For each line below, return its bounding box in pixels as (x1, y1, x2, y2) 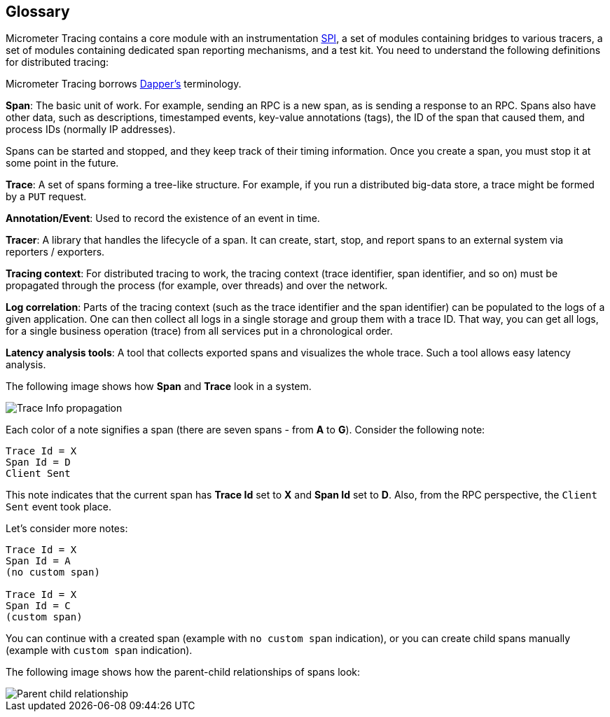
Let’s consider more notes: (6, 522, 128, 535)
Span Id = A (6, 555, 71, 567)
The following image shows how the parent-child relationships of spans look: (6, 666, 361, 678)
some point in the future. (6, 157, 119, 169)
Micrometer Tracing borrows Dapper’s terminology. (6, 78, 242, 90)
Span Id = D (6, 457, 71, 468)
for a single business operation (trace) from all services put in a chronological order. (6, 325, 393, 337)
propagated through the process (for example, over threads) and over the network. (6, 279, 388, 292)
